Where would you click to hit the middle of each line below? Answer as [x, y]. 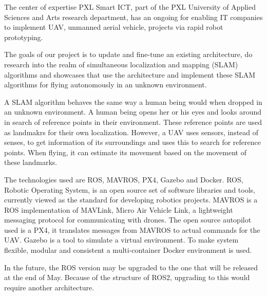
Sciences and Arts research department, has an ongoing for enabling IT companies [133, 17]
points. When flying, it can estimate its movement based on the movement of [125, 152]
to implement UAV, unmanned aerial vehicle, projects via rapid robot [114, 27]
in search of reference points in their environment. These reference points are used [133, 122]
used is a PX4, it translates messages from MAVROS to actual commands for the [132, 229]
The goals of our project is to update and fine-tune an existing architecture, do [128, 54]
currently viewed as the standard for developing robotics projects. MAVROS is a [131, 200]
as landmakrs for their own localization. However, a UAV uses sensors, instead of [131, 132]
